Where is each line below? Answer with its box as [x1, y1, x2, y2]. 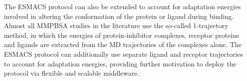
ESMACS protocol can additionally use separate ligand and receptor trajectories [4, 49, 243, 59]
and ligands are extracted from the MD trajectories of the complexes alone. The [4, 39, 242, 49]
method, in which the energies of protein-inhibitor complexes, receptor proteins [4, 30, 239, 40]
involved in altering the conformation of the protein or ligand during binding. [4, 11, 234, 21]
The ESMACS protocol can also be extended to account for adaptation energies [4, 1, 241, 11]
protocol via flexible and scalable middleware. [4, 68, 139, 78]
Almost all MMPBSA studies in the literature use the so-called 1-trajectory [4, 20, 229, 31]
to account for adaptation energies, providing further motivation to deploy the [4, 58, 236, 68]
